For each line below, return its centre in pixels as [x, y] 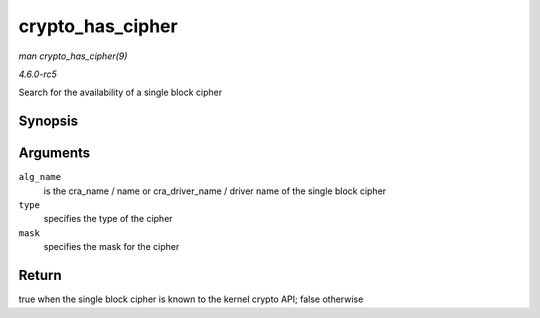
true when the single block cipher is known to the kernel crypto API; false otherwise [191, 299]
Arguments [54, 153]
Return [40, 275]
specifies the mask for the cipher [111, 247]
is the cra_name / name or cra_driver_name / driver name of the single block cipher [215, 191]
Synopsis [48, 121]
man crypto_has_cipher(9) [73, 56]
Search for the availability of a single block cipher [120, 92]
